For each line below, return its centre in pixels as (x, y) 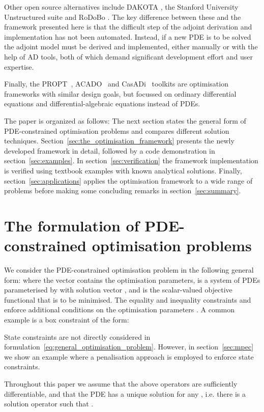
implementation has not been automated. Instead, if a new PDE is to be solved (128, 36)
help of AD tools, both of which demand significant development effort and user (128, 56)
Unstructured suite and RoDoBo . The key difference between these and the (123, 17)
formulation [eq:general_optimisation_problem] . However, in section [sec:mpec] (129, 347)
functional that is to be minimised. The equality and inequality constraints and (128, 299)
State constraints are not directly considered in (77, 336)
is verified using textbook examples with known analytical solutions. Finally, (123, 170)
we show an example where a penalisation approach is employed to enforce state (129, 356)
